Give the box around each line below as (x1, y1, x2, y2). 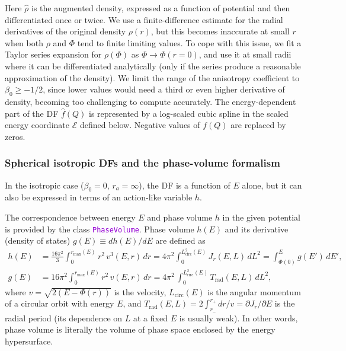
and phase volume (147, 210, 213, 223)
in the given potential (222, 210, 300, 223)
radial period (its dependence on (5, 311, 123, 324)
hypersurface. (5, 334, 53, 347)
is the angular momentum (207, 285, 301, 298)
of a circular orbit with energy (5, 297, 114, 309)
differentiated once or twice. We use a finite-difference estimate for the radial (5, 13, 283, 25)
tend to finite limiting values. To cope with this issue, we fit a (77, 36, 302, 49)
